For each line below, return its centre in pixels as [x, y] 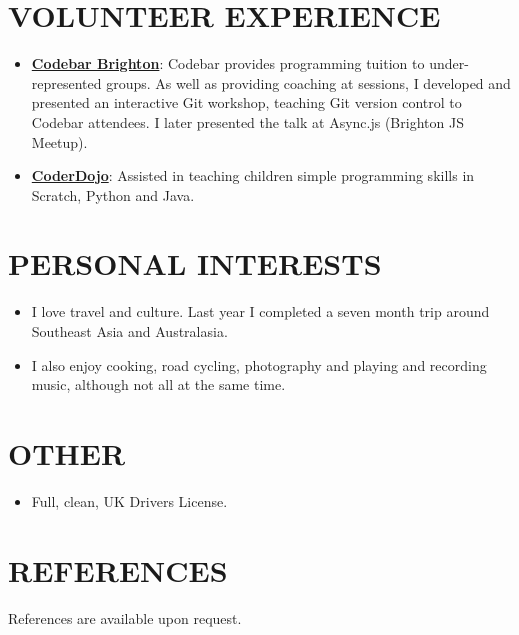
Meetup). [59, 141]
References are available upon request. [125, 617]
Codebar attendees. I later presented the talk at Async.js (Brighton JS [247, 121]
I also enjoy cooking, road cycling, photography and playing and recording [259, 364]
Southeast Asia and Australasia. [129, 331]
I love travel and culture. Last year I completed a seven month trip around [260, 311]
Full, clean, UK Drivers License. [129, 500]
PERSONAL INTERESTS [195, 263]
